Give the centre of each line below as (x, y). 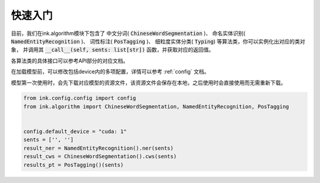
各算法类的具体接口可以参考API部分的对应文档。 (70, 61)
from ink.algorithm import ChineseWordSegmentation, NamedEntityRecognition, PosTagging (156, 106)
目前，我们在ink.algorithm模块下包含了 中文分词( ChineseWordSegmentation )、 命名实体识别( (128, 33)
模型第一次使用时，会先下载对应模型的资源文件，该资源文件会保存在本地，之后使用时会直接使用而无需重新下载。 (148, 83)
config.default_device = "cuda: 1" (75, 132)
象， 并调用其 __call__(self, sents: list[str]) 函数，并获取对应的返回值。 (113, 50)
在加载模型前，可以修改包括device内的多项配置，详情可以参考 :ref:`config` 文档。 (110, 72)
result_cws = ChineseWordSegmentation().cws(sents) (100, 157)
